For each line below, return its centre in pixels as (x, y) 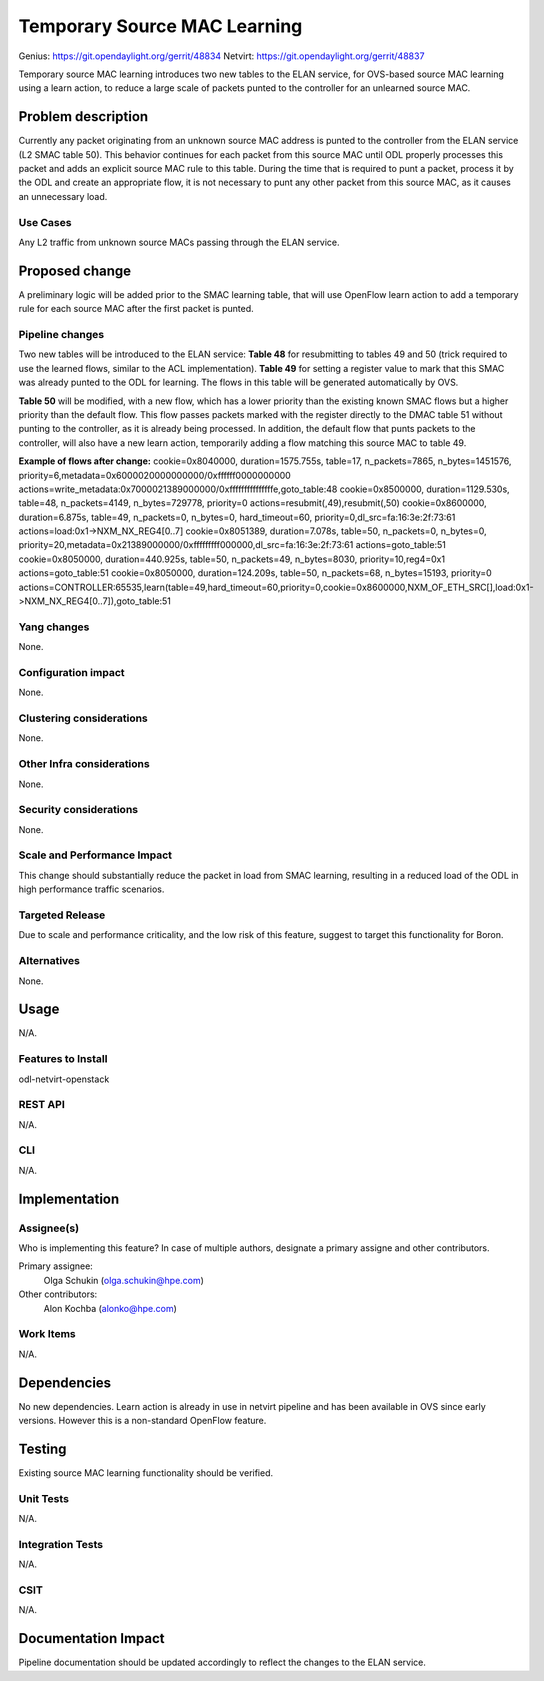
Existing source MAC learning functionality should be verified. (146, 1472)
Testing (42, 1448)
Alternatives (49, 961)
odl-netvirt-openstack (64, 1079)
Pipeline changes (61, 334)
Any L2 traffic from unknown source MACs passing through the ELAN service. (179, 242)
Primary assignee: (56, 1266)
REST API (41, 1105)
